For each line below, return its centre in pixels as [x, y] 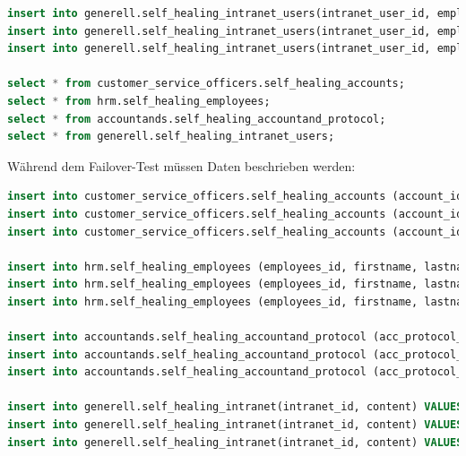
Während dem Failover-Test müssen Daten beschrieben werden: [181, 165]
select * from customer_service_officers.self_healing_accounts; [206, 84]
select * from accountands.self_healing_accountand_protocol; [197, 119]
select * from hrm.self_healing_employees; [139, 101]
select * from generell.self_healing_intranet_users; [171, 137]
